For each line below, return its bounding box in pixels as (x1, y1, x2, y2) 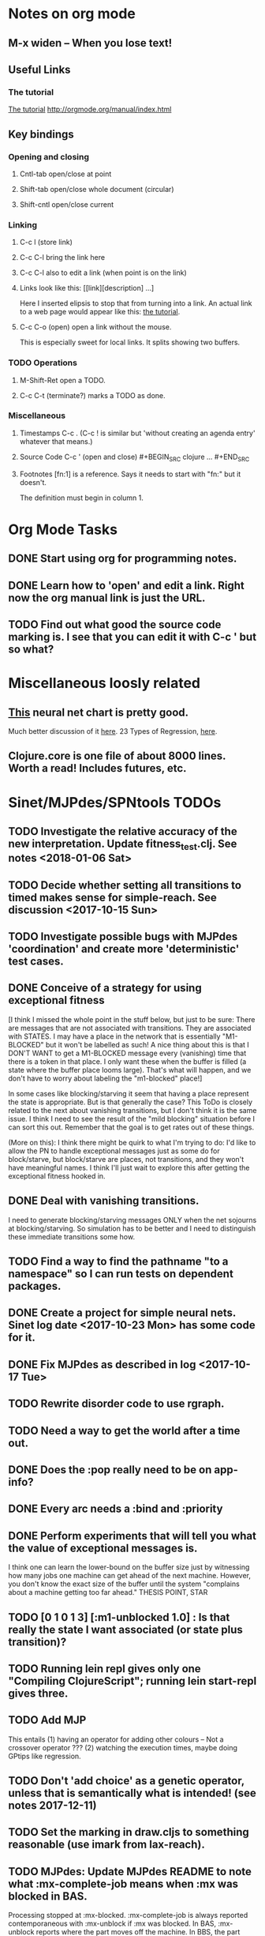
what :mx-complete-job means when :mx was (8, 1877, 239, 1890)
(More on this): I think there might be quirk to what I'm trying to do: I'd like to (8, 1137, 256, 1147)
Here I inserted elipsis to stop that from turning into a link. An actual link (19, 299, 252, 308)
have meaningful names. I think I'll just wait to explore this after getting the (8, 1163, 250, 1172)
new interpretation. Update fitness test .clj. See (8, 836, 237, 853)
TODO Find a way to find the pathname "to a (8, 1254, 229, 1268)
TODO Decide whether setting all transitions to (8, 878, 242, 892)
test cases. (8, 954, 65, 968)
